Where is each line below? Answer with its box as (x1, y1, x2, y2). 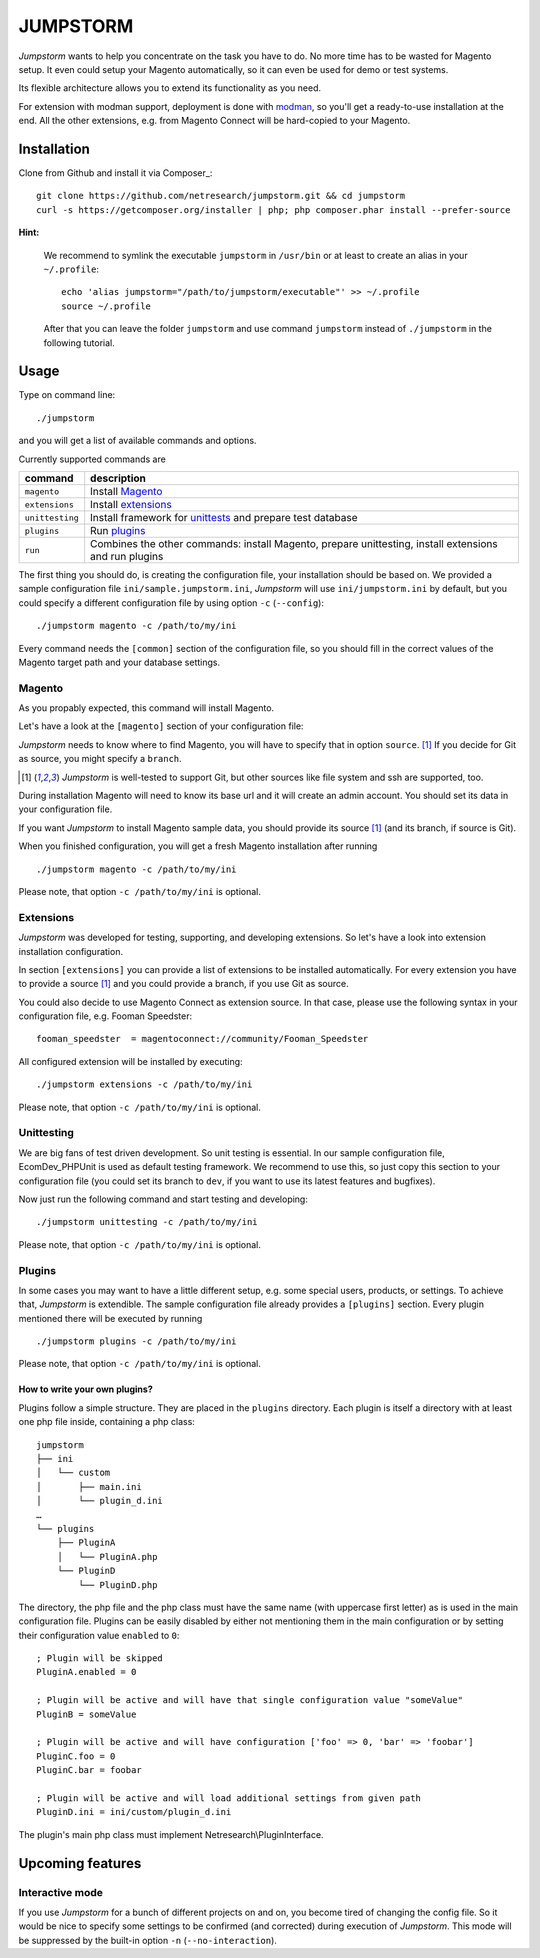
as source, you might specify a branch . (18, 753, 182, 765)
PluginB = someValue (36, 1708, 137, 1720)
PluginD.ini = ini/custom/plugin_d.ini (36, 1806, 232, 1818)
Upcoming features (18, 1855, 142, 1872)
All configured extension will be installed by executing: (18, 1055, 244, 1067)
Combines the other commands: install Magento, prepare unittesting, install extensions (90, 537, 499, 550)
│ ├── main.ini (36, 1481, 142, 1492)
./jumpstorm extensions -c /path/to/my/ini (36, 1079, 253, 1090)
